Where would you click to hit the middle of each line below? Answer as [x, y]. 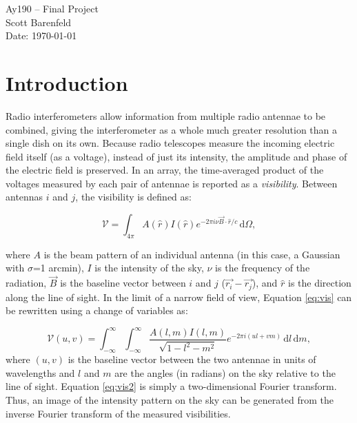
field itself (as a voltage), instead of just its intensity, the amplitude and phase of [176, 156]
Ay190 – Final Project [52, 8]
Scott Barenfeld [39, 22]
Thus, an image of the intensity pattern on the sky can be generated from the [170, 399]
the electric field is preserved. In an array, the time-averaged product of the [165, 170]
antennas [24, 197]
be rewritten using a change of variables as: [97, 310]
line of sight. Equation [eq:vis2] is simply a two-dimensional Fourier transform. [171, 386]
